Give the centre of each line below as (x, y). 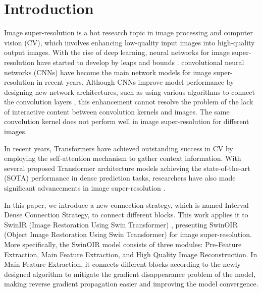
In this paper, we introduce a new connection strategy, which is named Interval (126, 205)
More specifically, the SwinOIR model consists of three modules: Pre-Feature (123, 244)
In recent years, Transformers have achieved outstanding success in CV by (119, 148)
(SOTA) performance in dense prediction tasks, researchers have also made (120, 178)
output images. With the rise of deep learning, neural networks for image (117, 52)
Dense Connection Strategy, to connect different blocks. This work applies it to (126, 215)
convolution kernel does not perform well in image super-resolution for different (127, 121)
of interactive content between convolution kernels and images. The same (117, 111)
